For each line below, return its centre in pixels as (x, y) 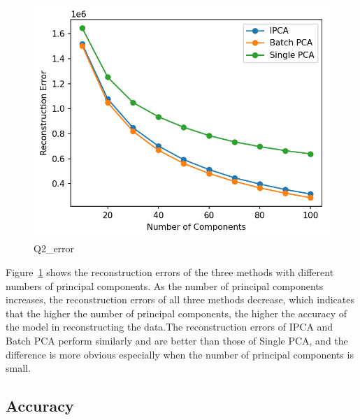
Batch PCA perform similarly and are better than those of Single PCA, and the (177, 340)
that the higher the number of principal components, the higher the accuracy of (176, 313)
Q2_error (54, 248)
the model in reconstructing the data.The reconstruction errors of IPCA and (170, 327)
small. (18, 368)
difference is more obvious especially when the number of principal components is (180, 354)
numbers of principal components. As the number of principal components (165, 285)
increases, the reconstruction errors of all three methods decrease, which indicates (180, 299)
